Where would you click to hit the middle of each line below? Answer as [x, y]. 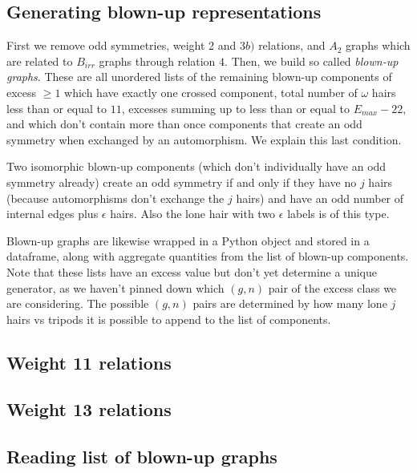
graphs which [378, 45]
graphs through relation [157, 61]
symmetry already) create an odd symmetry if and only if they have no [182, 182]
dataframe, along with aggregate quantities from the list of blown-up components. [208, 256]
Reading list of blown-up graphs [142, 457]
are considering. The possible [78, 303]
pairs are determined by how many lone [290, 303]
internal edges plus [53, 214]
